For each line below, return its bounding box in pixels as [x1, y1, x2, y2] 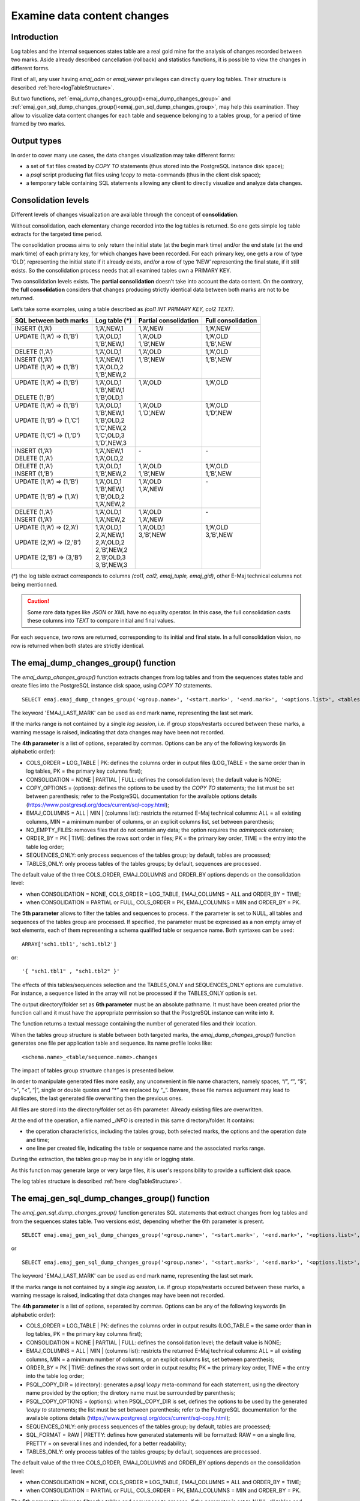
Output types [11, 136, 62, 146]
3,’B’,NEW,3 [95, 561, 128, 569]
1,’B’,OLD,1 [95, 393, 123, 402]
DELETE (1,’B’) [14, 393, 55, 402]
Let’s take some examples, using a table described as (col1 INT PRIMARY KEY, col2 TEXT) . [11, 306, 235, 313]
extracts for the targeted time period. [11, 230, 103, 237]
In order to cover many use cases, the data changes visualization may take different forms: [11, 152, 236, 159]
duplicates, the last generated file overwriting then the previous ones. [11, 1095, 183, 1102]
